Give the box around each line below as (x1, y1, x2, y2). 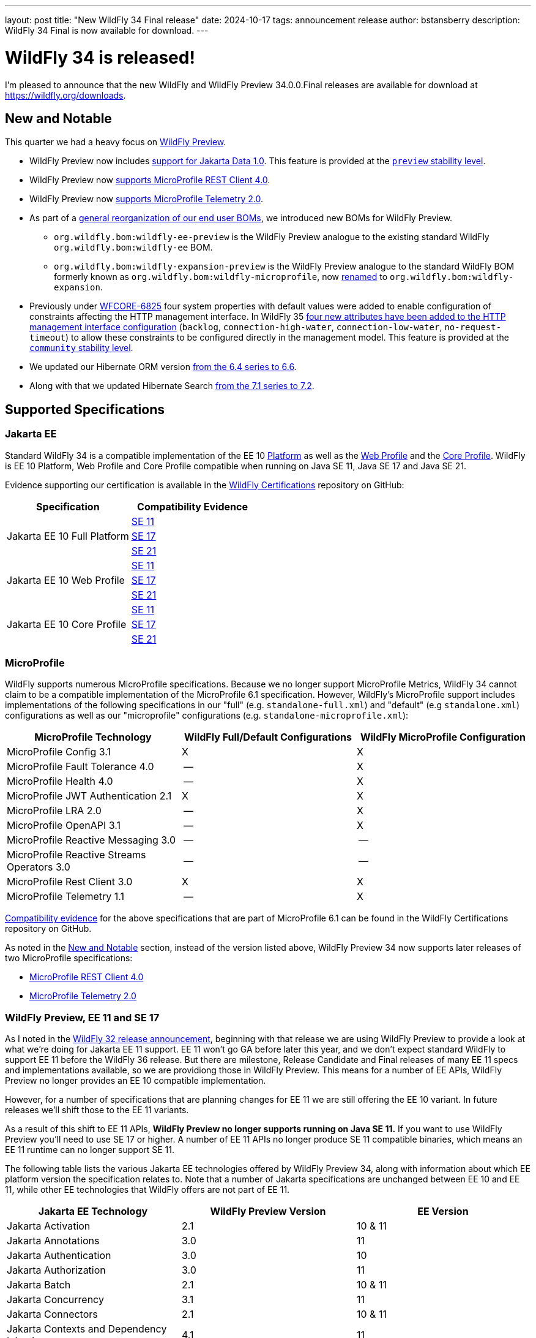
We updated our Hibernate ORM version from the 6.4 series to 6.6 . (29, 361, 297, 372)
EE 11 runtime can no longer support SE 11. (5, 1144, 175, 1155)
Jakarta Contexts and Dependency (7, 1323, 167, 1336)
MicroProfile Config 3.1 (7, 746, 111, 758)
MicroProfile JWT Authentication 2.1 (7, 790, 172, 803)
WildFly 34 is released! (5, 47, 195, 68)
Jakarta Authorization (7, 1264, 106, 1277)
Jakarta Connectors (7, 1308, 98, 1321)
